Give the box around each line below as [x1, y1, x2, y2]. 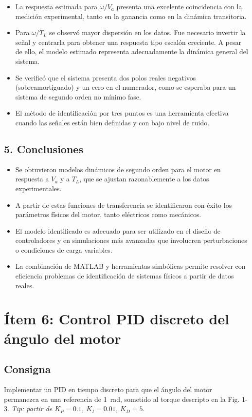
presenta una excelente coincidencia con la [116, 1, 242, 11]
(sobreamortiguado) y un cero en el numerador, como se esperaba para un [15, 82, 236, 92]
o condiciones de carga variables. [15, 244, 112, 255]
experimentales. [15, 183, 62, 193]
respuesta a [15, 174, 49, 184]
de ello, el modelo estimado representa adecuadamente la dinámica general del [15, 46, 248, 57]
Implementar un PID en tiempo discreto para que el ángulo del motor [4, 384, 212, 395]
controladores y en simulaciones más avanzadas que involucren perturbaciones [15, 235, 247, 245]
